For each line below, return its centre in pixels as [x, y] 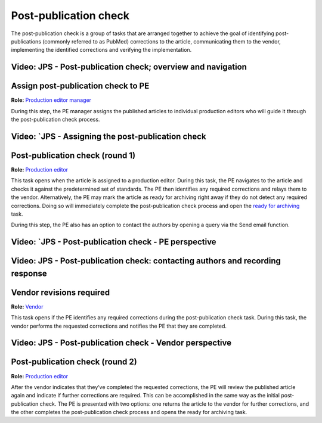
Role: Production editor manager [51, 100]
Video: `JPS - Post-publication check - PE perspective [114, 242]
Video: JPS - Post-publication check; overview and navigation [129, 67]
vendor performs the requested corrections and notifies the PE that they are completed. [119, 326]
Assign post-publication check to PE [80, 86]
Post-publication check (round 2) [74, 362]
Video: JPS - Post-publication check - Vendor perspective [121, 343]
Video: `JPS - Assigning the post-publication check [109, 136]
